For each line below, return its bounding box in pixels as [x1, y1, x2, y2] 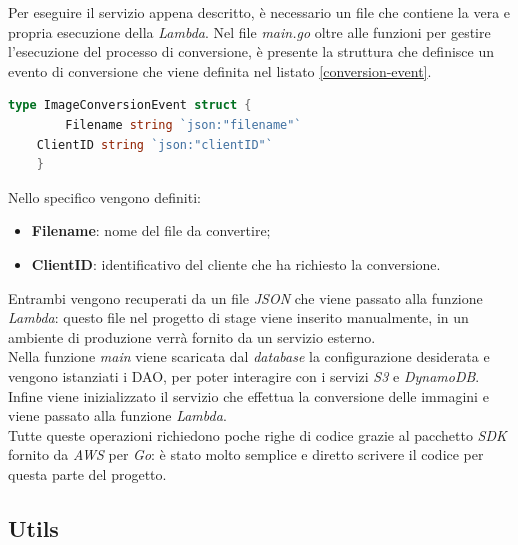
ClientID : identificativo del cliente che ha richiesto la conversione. [31, 253, 441, 274]
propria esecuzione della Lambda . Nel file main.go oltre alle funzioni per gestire [8, 21, 491, 42]
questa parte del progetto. [8, 463, 167, 484]
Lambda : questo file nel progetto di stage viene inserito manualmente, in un [8, 307, 469, 328]
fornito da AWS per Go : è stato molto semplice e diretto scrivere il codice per [8, 444, 484, 465]
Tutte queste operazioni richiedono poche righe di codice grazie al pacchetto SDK [8, 424, 507, 445]
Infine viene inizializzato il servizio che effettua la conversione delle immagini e [8, 385, 489, 406]
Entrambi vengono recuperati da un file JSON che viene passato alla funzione [8, 287, 483, 308]
